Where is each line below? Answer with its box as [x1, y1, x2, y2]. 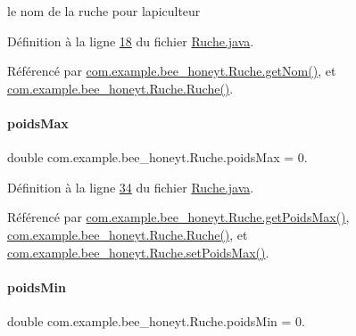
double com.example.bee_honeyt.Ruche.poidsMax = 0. [7, 148, 308, 167]
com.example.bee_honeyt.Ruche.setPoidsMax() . [7, 242, 269, 261]
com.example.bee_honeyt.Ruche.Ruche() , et [7, 225, 248, 243]
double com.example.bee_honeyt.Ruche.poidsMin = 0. [7, 311, 305, 330]
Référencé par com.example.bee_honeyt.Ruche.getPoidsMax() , [7, 208, 350, 226]
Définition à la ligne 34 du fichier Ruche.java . [7, 177, 254, 196]
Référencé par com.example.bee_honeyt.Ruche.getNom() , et [7, 61, 336, 80]
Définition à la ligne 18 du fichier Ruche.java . [7, 31, 254, 50]
